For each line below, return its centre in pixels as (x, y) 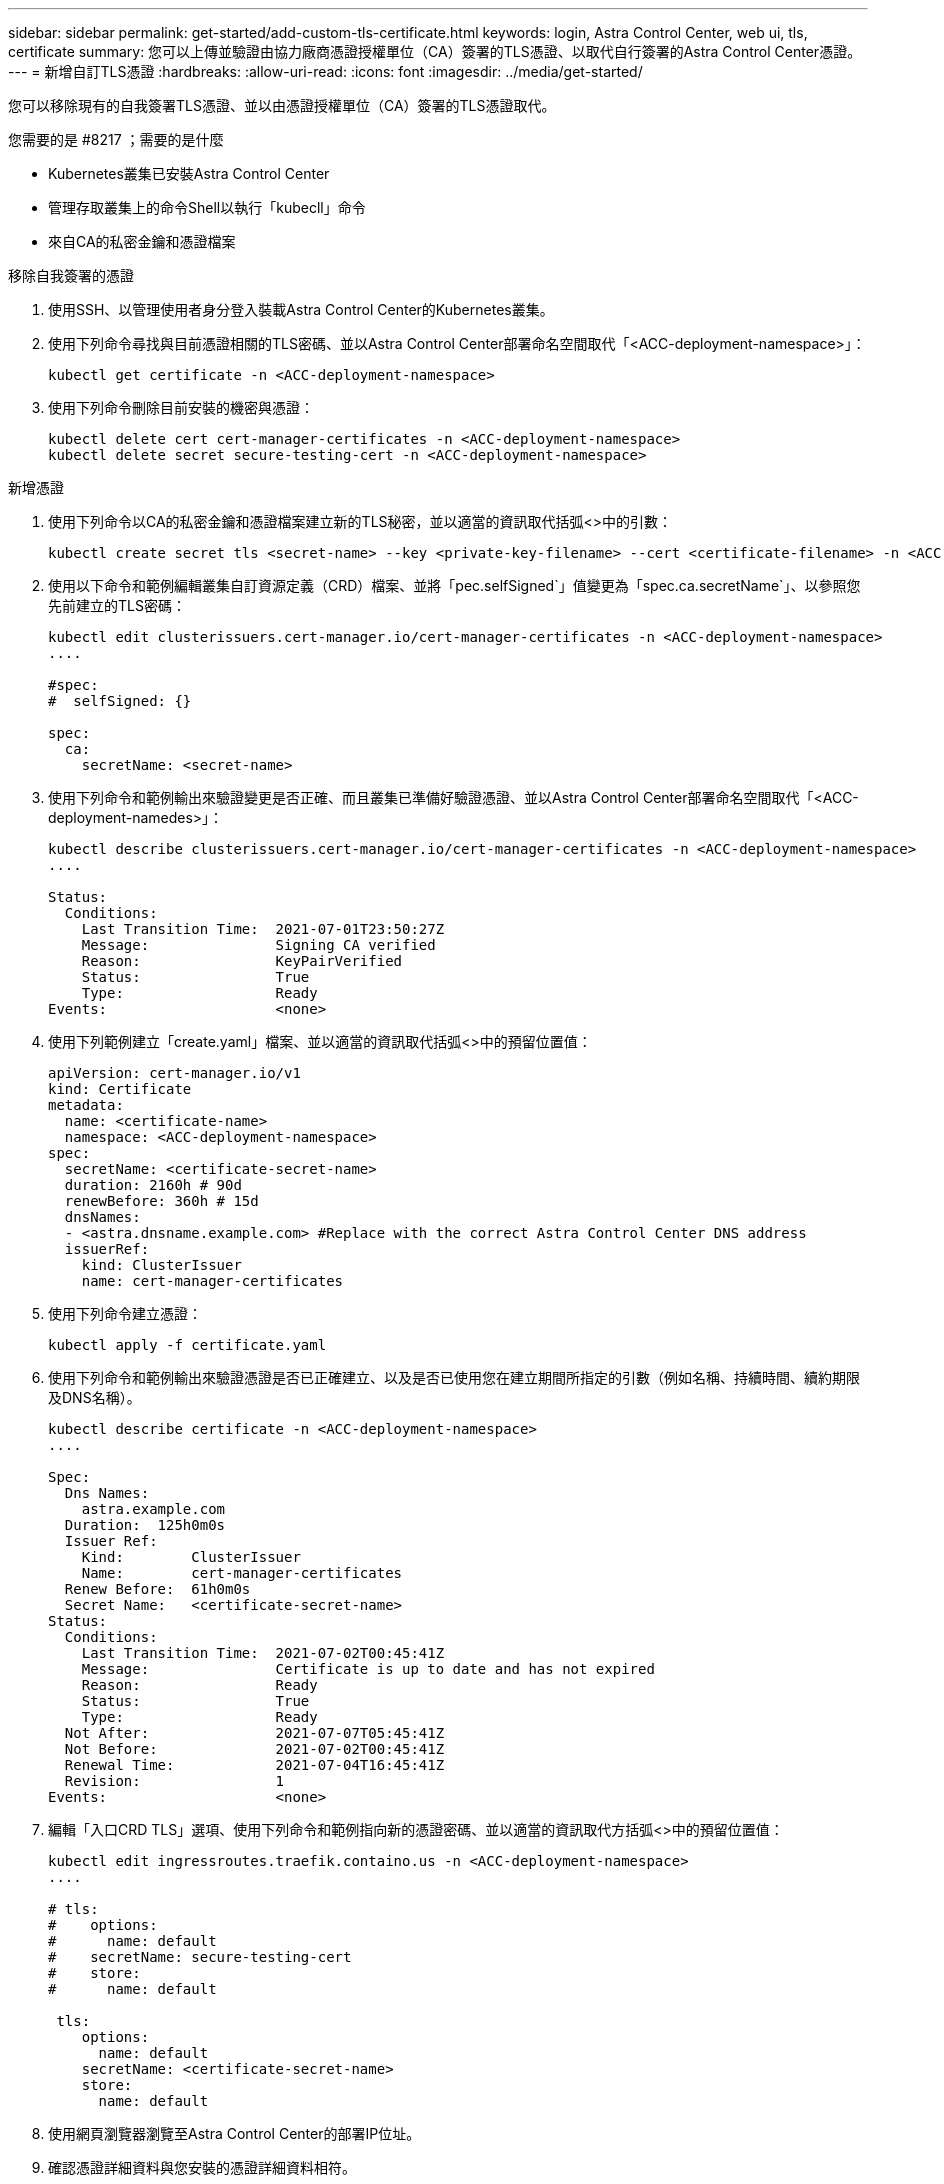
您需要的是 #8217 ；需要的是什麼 (116, 139)
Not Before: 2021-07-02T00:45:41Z (254, 1749)
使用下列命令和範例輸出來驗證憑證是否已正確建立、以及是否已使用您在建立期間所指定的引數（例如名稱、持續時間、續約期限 (454, 1377)
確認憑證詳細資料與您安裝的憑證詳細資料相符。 (202, 2167)
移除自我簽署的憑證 (71, 275)
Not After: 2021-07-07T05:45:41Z (254, 1733)
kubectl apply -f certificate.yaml (187, 1345)
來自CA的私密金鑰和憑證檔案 (142, 241)
